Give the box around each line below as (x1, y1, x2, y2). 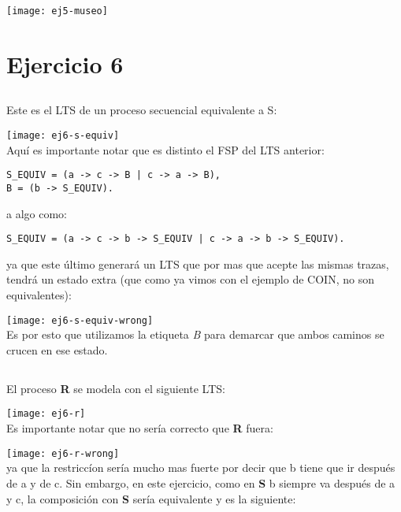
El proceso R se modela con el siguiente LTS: (6, 380, 225, 396)
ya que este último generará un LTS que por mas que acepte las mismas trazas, (6, 255, 389, 272)
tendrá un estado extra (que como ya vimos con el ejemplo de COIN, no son (6, 271, 374, 288)
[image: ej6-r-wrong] (6, 447, 120, 459)
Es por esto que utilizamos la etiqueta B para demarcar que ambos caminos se (6, 326, 384, 343)
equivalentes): (6, 287, 72, 303)
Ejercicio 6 (6, 47, 124, 80)
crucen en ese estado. (6, 341, 108, 358)
